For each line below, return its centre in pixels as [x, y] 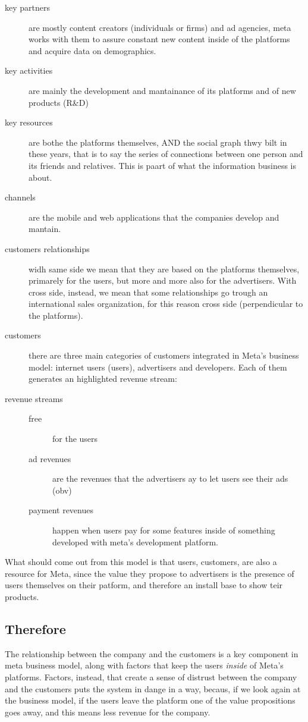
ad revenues [50, 458]
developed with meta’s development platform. [135, 541]
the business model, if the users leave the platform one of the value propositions [150, 700]
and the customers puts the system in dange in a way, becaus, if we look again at [153, 688]
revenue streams [34, 398]
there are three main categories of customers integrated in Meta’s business [164, 355]
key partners [27, 7]
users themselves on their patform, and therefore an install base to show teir [144, 585]
